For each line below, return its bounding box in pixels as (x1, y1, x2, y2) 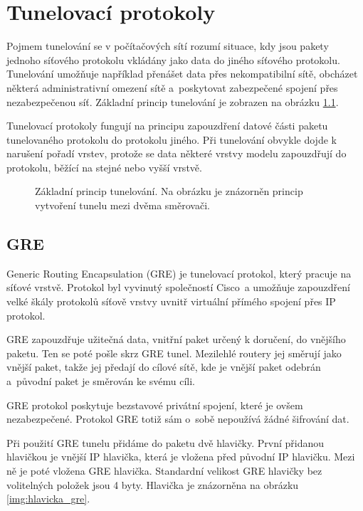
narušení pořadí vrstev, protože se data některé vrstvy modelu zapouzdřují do (6, 146, 347, 161)
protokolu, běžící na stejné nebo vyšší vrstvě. (6, 159, 202, 174)
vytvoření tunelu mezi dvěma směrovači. (35, 198, 210, 213)
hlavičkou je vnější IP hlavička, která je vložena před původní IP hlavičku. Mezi (6, 449, 355, 464)
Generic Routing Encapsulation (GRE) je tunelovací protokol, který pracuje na (6, 265, 352, 280)
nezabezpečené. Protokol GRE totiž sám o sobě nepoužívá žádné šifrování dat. (6, 411, 349, 426)
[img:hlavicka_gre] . (6, 491, 90, 506)
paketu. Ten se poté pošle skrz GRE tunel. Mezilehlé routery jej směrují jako (6, 345, 342, 360)
